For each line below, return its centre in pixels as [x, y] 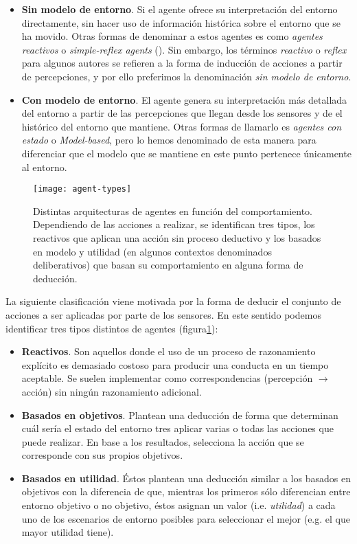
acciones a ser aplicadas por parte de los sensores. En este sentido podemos [163, 314]
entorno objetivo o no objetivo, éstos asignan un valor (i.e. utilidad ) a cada [178, 505]
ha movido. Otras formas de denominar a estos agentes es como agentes [172, 36]
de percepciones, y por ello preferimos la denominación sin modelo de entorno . [186, 76]
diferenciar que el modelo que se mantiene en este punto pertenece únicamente [186, 153]
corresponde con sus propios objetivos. [102, 455]
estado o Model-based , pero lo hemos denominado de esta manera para [169, 140]
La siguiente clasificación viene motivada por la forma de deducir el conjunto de [173, 301]
